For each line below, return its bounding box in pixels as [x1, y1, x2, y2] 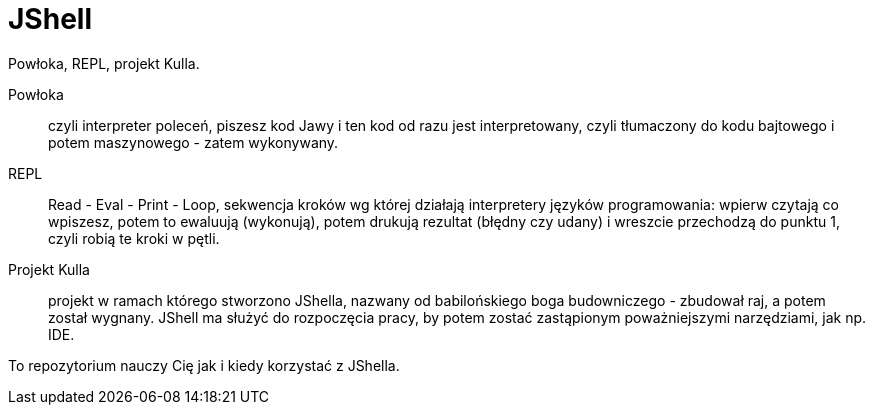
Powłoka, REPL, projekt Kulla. [8, 54, 200, 72]
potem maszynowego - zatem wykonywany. [48, 133, 339, 151]
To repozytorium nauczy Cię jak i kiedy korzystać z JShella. [8, 356, 400, 374]
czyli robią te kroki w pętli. [48, 229, 220, 247]
